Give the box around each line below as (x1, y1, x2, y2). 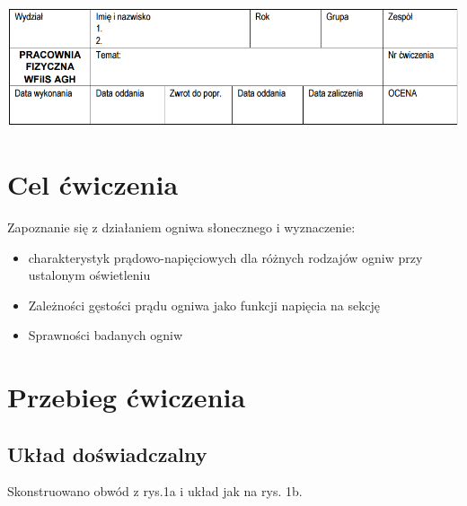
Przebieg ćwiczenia (7, 379, 246, 415)
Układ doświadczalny (7, 440, 207, 467)
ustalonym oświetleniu (28, 266, 151, 284)
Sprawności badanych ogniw (28, 326, 183, 345)
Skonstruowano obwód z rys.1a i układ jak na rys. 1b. (7, 482, 303, 501)
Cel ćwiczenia (7, 165, 179, 202)
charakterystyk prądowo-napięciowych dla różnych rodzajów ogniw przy (28, 248, 423, 266)
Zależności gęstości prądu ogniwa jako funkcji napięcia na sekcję (28, 295, 380, 314)
